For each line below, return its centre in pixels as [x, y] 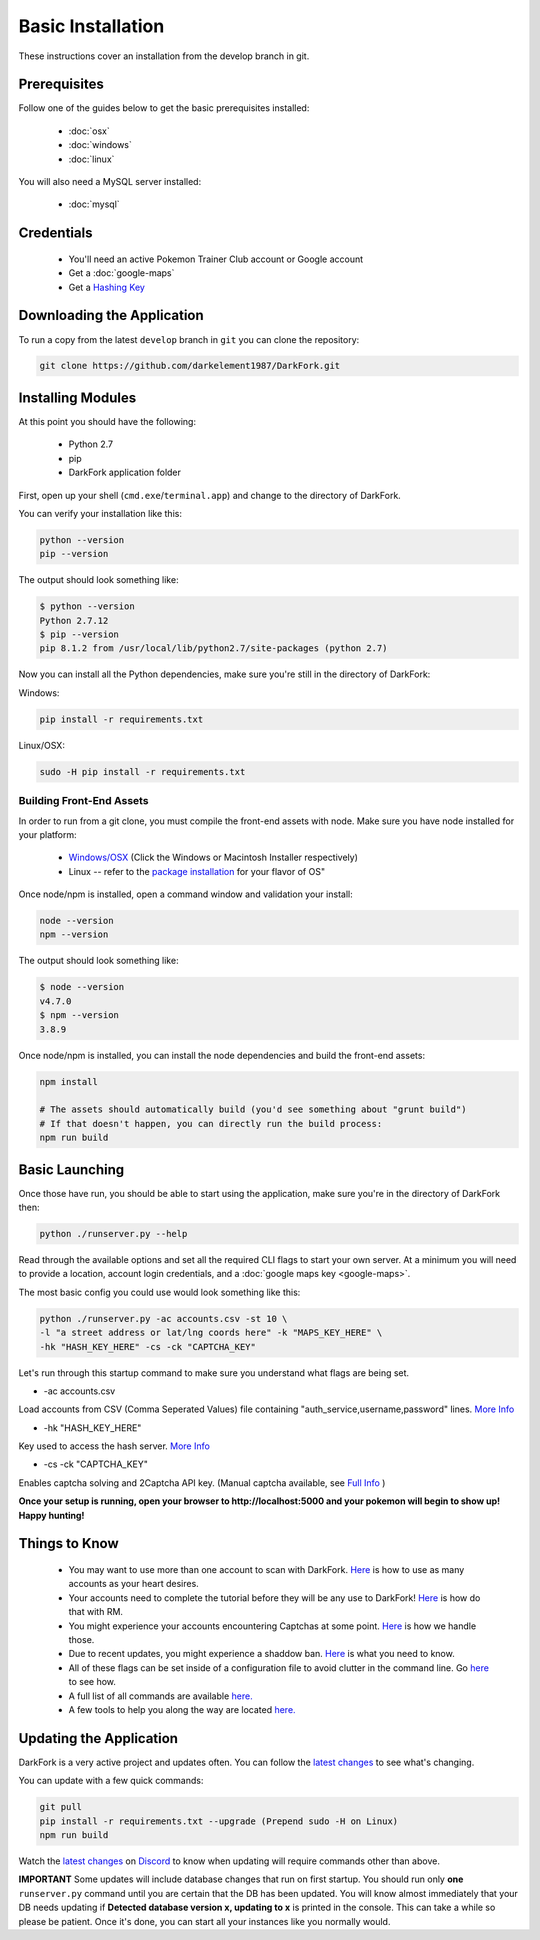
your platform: [47, 834]
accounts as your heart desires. [133, 1584]
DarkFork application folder [125, 472]
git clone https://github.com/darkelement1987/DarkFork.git [190, 366]
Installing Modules [77, 397]
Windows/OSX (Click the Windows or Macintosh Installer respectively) [213, 857]
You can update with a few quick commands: [111, 1781]
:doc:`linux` [91, 159]
